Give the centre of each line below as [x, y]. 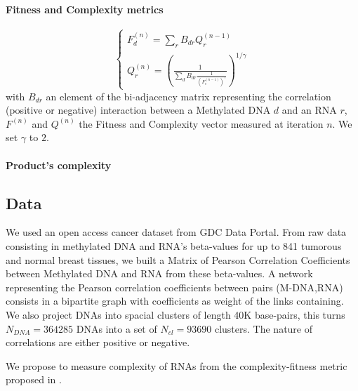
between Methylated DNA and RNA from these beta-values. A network [159, 273]
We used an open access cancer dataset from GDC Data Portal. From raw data [176, 232]
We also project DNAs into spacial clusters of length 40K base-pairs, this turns [175, 314]
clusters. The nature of [264, 328]
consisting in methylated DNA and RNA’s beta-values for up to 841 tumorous [174, 246]
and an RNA [309, 110]
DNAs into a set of [117, 328]
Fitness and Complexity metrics [85, 9]
